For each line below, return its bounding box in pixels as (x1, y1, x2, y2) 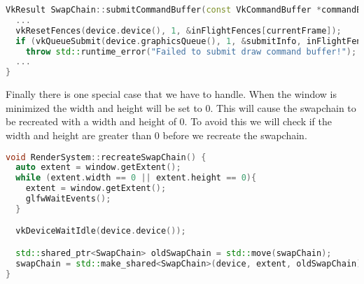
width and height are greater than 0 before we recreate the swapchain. (6, 127, 307, 142)
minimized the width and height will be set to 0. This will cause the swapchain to (6, 100, 356, 115)
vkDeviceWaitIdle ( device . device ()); (15, 226, 186, 236)
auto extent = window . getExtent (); (15, 162, 181, 173)
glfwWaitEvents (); (25, 194, 111, 204)
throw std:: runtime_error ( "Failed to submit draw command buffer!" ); (25, 46, 357, 57)
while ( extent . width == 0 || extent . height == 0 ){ (15, 173, 257, 183)
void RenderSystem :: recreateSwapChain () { (6, 152, 206, 162)
